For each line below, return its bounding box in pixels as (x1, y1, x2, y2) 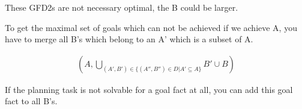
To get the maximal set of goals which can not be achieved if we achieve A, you (5, 21, 297, 33)
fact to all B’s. (5, 95, 58, 107)
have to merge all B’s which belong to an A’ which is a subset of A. (5, 33, 253, 45)
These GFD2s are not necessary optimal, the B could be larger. (5, 1, 238, 13)
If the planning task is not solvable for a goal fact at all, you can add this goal (5, 83, 293, 95)
